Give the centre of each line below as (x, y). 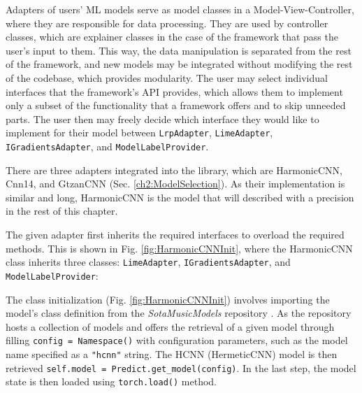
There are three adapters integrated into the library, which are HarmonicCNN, (174, 170)
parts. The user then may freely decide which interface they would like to (162, 119)
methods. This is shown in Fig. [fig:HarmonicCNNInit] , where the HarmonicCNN (179, 248)
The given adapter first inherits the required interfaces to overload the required (175, 235)
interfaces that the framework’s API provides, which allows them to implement (174, 91)
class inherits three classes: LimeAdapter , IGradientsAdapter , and (148, 262)
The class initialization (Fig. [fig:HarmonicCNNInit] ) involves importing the (168, 299)
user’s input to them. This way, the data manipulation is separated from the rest (179, 50)
